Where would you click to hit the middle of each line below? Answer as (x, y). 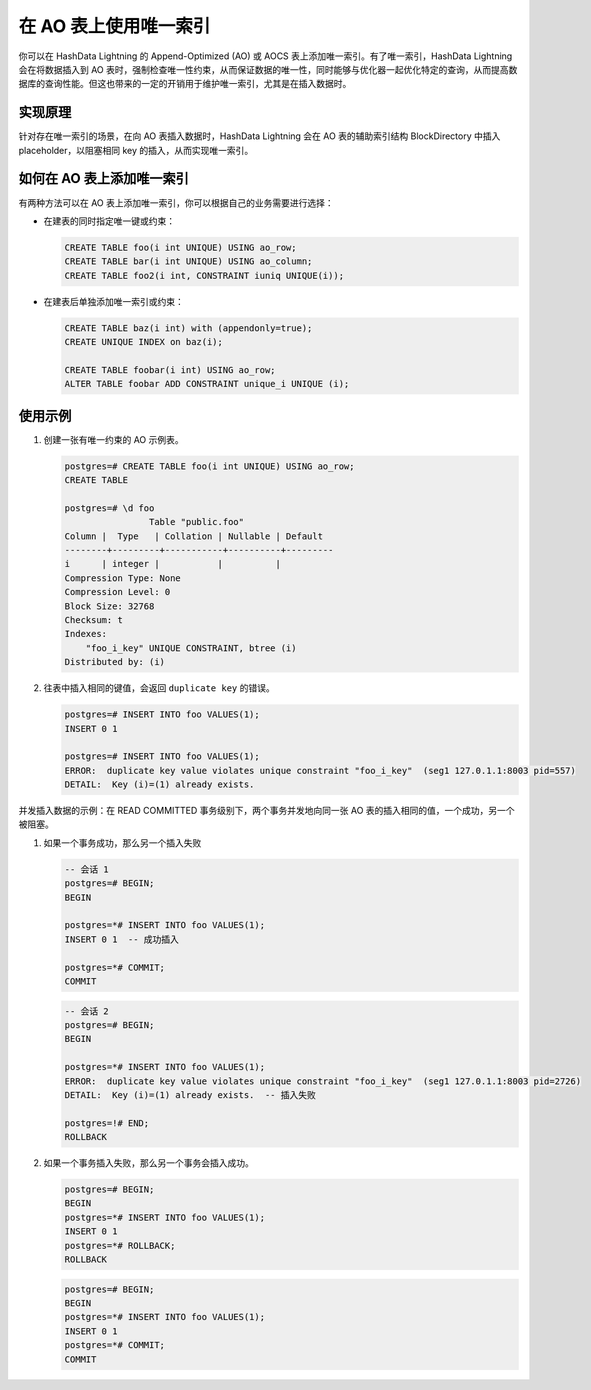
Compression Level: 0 (117, 592)
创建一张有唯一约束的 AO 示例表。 (113, 439)
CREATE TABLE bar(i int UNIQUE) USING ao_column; (188, 261)
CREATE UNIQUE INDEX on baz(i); (144, 342)
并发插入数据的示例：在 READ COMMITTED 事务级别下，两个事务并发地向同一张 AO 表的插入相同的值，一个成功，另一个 (266, 811)
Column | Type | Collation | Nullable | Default (194, 536)
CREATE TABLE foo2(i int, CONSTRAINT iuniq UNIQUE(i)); (204, 275)
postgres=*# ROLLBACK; (120, 1245)
